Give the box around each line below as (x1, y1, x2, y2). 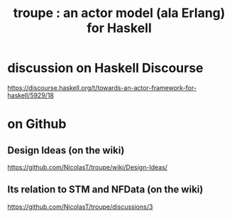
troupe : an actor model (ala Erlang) (13, 5, 226, 21)
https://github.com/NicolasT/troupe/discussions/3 (7, 202, 153, 211)
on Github (7, 116, 67, 132)
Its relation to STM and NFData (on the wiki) (7, 183, 204, 196)
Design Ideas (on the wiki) (7, 144, 125, 156)
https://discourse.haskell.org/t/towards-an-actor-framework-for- (7, 83, 197, 92)
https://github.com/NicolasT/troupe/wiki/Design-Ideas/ (7, 163, 168, 171)
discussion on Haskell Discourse (7, 60, 204, 76)
